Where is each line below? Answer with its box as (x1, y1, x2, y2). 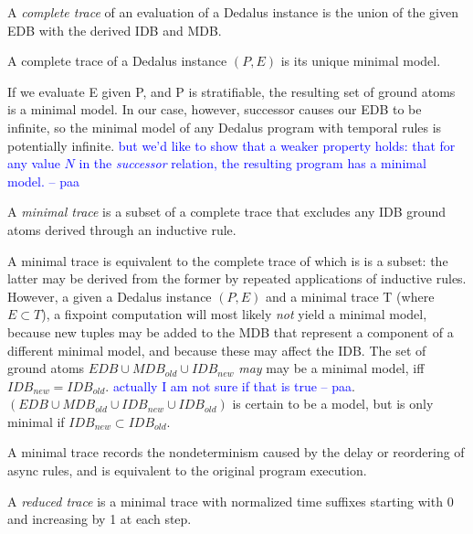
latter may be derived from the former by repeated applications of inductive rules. (7, 269, 467, 288)
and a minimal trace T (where (265, 286, 435, 305)
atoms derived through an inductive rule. (7, 219, 236, 239)
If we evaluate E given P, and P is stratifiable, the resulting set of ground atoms (7, 81, 456, 101)
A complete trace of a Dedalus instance (7, 51, 227, 70)
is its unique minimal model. (280, 51, 441, 70)
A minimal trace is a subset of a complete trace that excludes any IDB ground (7, 202, 447, 221)
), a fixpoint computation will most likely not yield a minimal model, (41, 304, 427, 324)
